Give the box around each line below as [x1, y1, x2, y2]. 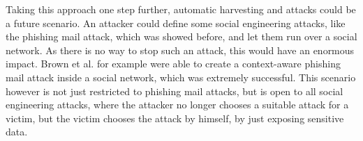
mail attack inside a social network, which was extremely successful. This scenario [6, 69, 356, 84]
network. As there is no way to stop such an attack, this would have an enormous [6, 42, 355, 57]
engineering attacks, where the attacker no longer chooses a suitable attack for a [6, 97, 349, 112]
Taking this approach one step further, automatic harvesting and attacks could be [6, 2, 356, 16]
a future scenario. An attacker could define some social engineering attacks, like [6, 15, 346, 30]
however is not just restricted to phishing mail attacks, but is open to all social [6, 83, 343, 98]
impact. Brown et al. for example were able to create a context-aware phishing [6, 56, 341, 71]
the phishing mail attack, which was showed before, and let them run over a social [6, 29, 357, 44]
